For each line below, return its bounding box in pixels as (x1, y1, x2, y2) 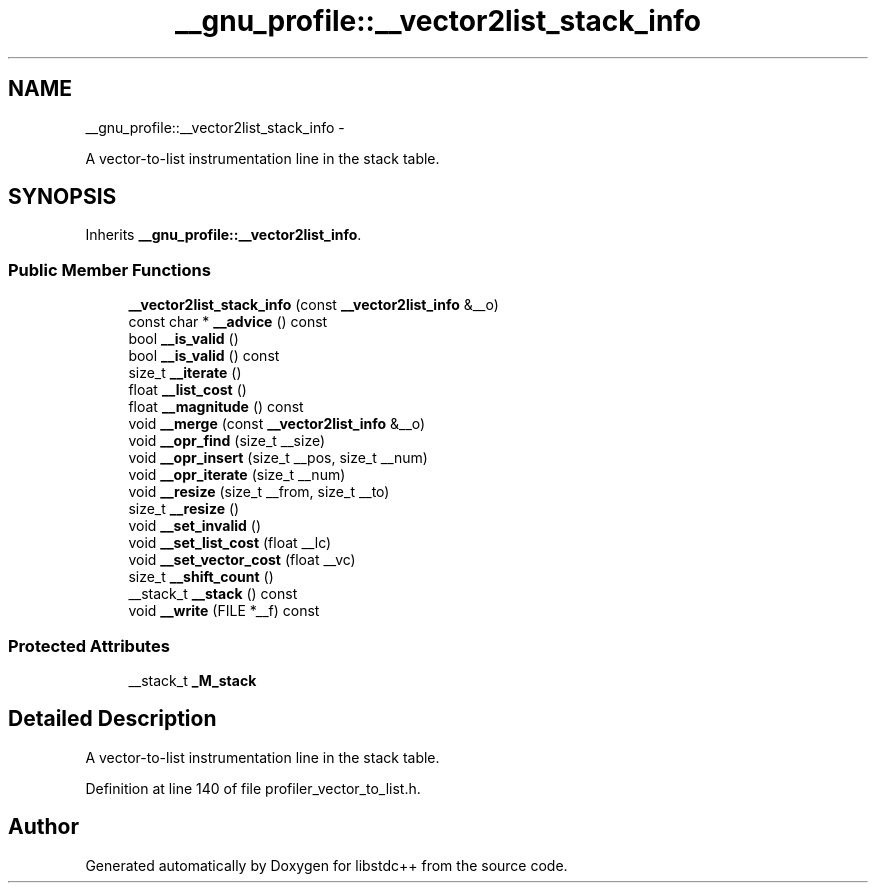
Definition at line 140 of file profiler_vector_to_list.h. (85, 779, 421, 797)
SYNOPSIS (8, 184, 117, 210)
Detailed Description (8, 706, 217, 732)
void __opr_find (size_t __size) (128, 432, 326, 450)
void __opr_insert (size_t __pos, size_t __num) (128, 449, 428, 467)
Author (8, 814, 79, 840)
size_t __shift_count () (128, 568, 274, 586)
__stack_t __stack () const (128, 585, 298, 603)
